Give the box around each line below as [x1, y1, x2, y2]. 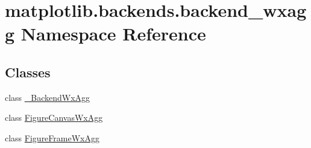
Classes [5, 62, 51, 81]
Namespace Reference [20, 21, 206, 46]
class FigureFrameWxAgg [5, 131, 99, 144]
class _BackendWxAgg [5, 91, 90, 103]
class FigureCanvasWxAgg [5, 111, 103, 124]
